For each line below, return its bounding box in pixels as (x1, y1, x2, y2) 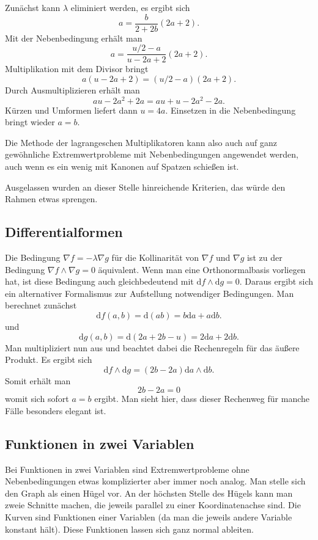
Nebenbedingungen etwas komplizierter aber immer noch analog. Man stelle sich (5, 475, 306, 487)
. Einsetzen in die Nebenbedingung (165, 103, 296, 116)
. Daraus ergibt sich (239, 275, 313, 288)
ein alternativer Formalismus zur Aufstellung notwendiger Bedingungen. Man (5, 286, 294, 299)
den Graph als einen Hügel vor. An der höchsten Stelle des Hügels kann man (5, 486, 293, 499)
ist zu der (246, 250, 283, 263)
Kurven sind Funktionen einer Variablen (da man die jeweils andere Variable (5, 511, 292, 524)
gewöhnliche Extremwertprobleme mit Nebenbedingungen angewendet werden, (5, 148, 298, 161)
